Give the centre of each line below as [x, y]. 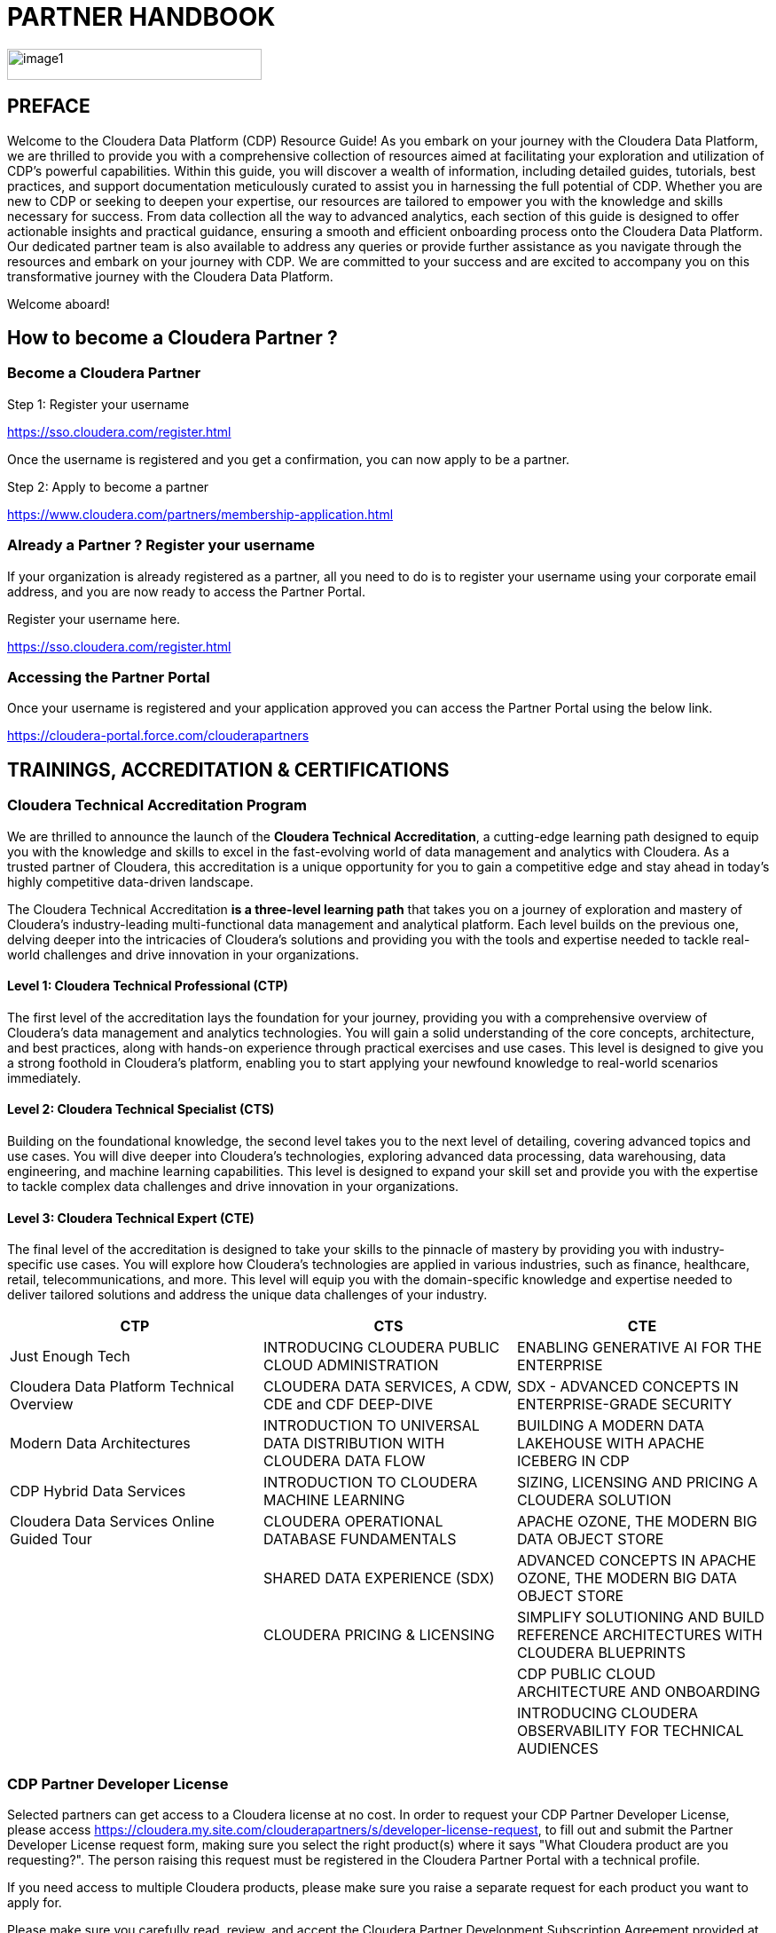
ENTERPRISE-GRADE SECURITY [624, 1404]
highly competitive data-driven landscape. [130, 881]
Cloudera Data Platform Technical [122, 1387]
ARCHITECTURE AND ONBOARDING [639, 1692]
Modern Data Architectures [100, 1444]
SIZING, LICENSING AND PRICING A [637, 1483]
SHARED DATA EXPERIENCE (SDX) [379, 1578]
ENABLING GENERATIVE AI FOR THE [639, 1348]
